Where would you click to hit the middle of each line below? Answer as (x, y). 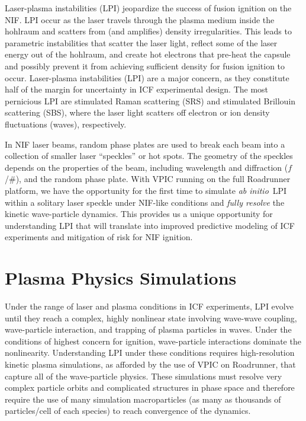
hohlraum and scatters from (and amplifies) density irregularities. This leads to (148, 31)
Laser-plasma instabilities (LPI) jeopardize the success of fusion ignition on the (148, 8)
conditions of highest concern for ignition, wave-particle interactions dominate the (153, 341)
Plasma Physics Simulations (121, 278)
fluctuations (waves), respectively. (66, 124)
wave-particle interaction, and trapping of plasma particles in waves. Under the (148, 329)
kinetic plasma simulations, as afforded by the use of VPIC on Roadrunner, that (150, 364)
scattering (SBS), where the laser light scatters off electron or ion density (137, 112)
